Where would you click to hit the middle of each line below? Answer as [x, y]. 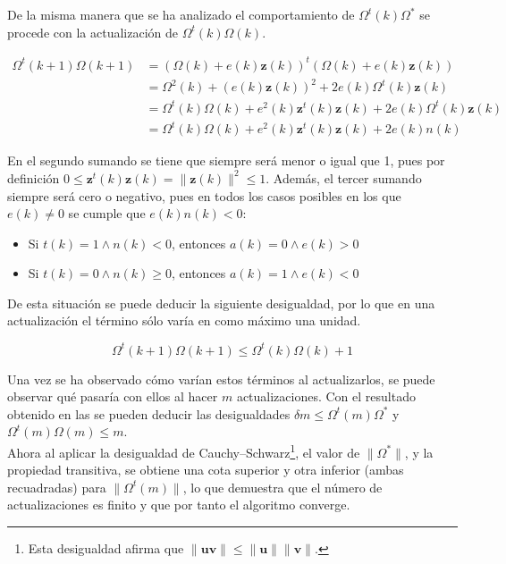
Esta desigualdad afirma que [106, 547]
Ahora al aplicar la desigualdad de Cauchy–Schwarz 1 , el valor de [184, 450]
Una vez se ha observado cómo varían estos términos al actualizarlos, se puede [221, 379]
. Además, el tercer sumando [344, 177]
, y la [419, 452]
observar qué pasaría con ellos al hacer [113, 396]
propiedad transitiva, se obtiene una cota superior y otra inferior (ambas [206, 470]
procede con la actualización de [93, 32]
